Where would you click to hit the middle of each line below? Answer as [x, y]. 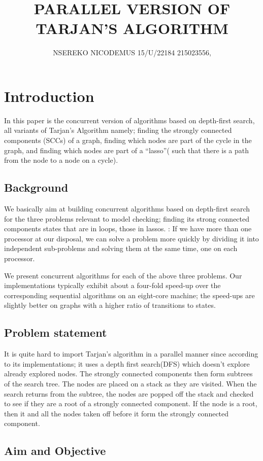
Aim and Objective [55, 451]
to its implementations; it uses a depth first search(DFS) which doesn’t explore [127, 363]
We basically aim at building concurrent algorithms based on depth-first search [127, 209]
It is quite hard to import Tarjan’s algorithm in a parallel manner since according [131, 354]
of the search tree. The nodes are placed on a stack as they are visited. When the [130, 383]
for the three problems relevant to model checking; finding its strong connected [127, 218]
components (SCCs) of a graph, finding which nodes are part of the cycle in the [128, 140]
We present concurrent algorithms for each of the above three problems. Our [123, 275]
